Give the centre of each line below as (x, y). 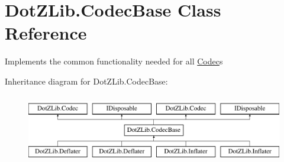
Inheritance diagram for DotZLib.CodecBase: (86, 81)
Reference (46, 33)
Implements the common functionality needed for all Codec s (114, 61)
